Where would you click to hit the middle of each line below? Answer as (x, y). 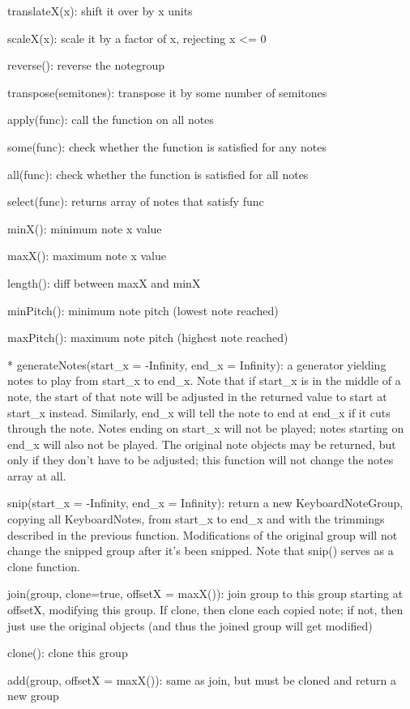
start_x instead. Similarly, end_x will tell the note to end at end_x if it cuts (199, 412)
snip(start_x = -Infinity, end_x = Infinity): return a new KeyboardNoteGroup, (205, 503)
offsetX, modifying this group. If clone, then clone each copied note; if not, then (205, 610)
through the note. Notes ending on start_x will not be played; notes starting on (206, 428)
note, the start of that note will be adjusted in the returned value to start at (197, 396)
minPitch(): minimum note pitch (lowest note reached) (143, 310)
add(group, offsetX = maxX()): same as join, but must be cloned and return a (202, 679)
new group (33, 696)
